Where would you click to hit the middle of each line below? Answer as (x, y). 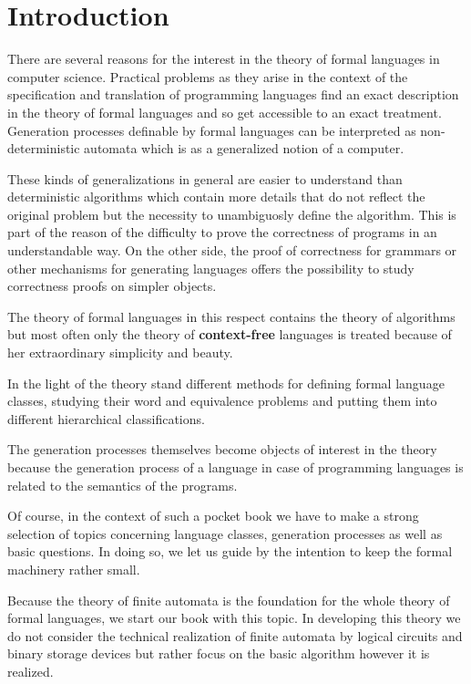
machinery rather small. (74, 569)
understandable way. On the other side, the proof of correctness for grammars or (232, 250)
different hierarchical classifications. (106, 418)
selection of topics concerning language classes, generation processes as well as (225, 533)
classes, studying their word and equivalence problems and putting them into (222, 401)
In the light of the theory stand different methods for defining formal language (226, 383)
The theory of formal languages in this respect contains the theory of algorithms (231, 316)
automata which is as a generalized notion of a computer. (244, 148)
